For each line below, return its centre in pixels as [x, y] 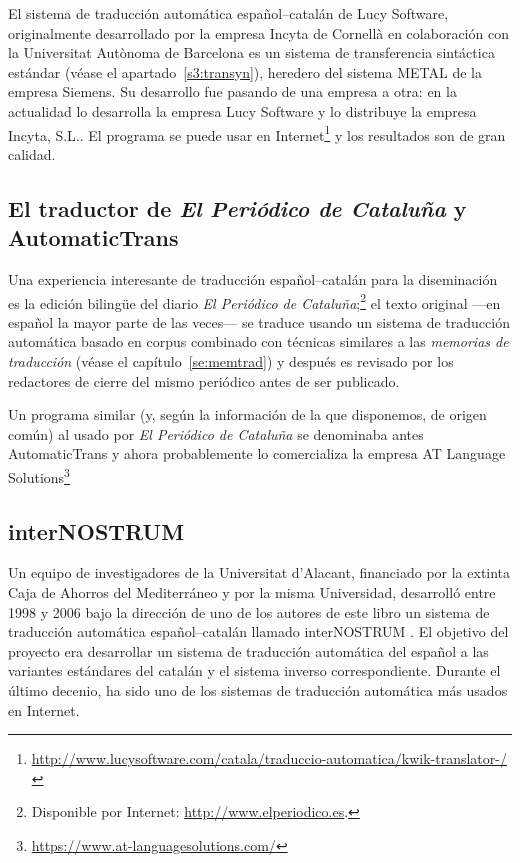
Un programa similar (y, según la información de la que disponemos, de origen [247, 414]
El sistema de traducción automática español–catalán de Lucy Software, [228, 13]
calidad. [32, 153]
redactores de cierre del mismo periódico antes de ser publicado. [204, 380]
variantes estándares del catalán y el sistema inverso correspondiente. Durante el [254, 670]
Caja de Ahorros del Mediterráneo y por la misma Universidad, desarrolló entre [252, 592]
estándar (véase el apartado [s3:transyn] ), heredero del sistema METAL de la [245, 71]
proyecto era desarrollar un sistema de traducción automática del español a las [248, 650]
